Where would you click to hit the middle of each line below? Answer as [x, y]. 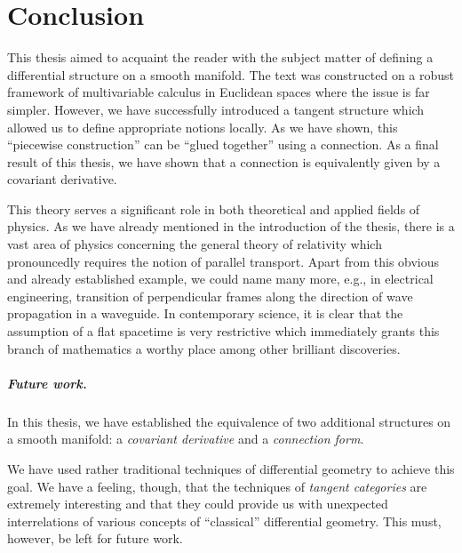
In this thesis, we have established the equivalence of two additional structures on [229, 421]
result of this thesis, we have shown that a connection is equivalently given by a [224, 161]
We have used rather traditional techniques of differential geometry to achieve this [231, 468]
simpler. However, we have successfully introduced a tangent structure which [216, 109]
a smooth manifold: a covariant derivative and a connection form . [186, 439]
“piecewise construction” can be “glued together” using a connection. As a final [223, 144]
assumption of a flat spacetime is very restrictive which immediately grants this [223, 331]
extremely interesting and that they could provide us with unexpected [198, 504]
